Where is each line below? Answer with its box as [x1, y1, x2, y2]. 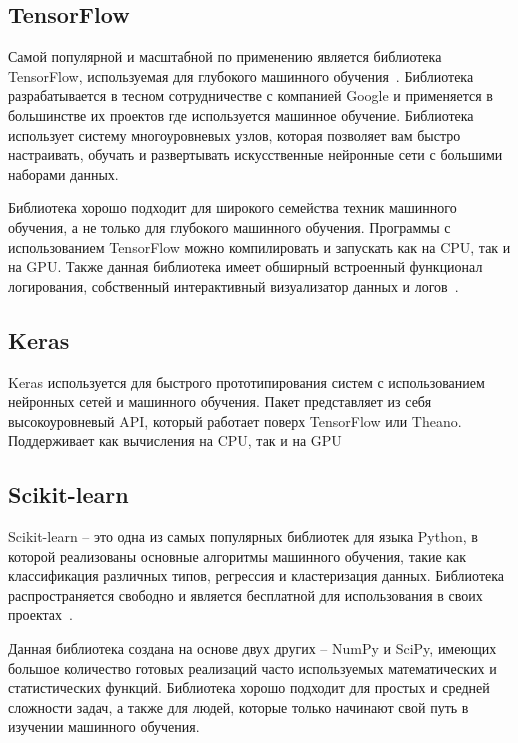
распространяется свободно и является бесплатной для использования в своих [8, 584, 483, 605]
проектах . [8, 604, 73, 625]
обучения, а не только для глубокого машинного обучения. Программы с [8, 216, 451, 237]
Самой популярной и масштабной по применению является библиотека [8, 46, 442, 67]
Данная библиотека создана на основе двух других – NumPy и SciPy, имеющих [8, 638, 497, 659]
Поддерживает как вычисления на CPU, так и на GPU [8, 430, 342, 451]
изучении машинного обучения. [8, 716, 200, 737]
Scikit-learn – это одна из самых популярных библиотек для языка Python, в [8, 526, 478, 547]
